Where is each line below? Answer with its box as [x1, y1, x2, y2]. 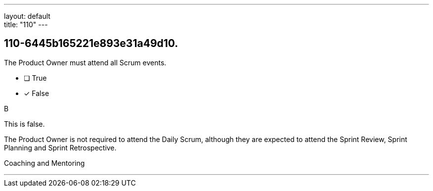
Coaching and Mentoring [4, 158, 85, 167]
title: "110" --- [4, 20, 48, 29]
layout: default [4, 12, 50, 20]
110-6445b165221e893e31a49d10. [4, 37, 178, 50]
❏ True [24, 73, 47, 82]
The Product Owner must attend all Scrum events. [4, 58, 167, 67]
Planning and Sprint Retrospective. [4, 143, 117, 152]
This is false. [4, 119, 45, 128]
